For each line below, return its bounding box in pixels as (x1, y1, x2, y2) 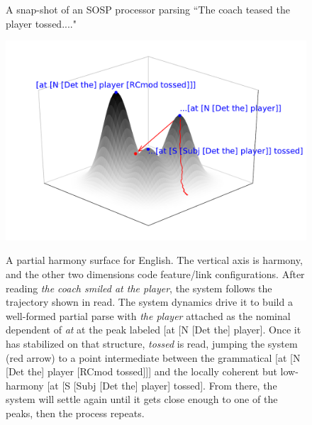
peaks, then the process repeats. (6, 405, 145, 420)
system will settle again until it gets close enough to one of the (6, 392, 278, 407)
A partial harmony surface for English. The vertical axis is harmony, (6, 253, 303, 267)
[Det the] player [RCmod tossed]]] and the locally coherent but (6, 364, 277, 379)
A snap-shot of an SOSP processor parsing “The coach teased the (6, 2, 290, 16)
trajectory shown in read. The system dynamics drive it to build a (6, 294, 293, 309)
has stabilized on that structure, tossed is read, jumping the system (6, 336, 298, 351)
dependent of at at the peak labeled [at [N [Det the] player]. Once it (6, 322, 301, 337)
